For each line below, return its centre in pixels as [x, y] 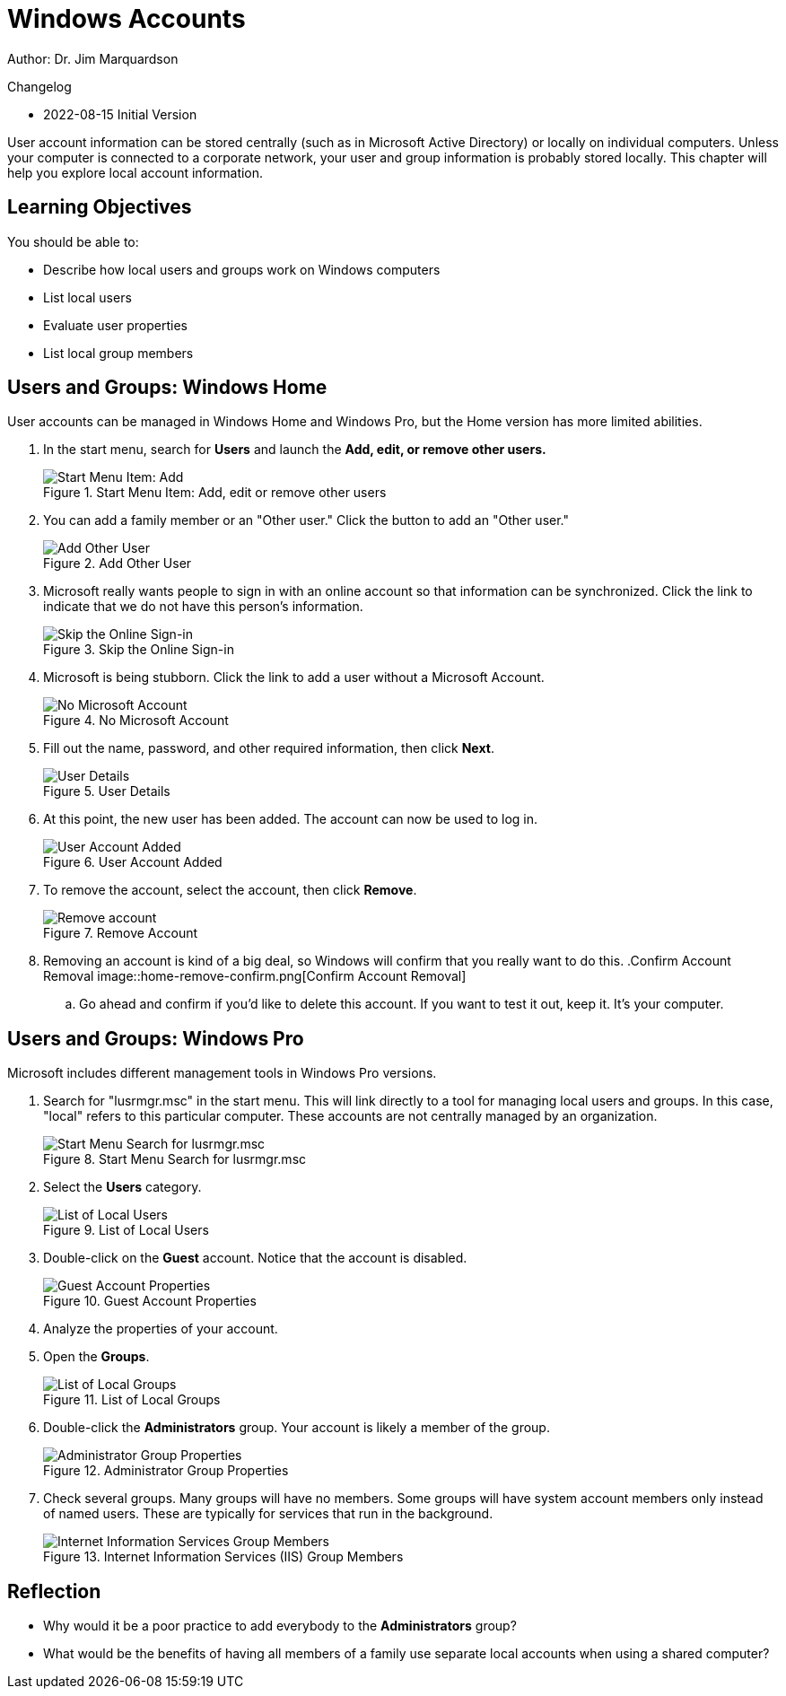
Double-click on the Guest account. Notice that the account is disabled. [255, 1258]
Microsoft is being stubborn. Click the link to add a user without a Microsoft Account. [294, 678]
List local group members [118, 353]
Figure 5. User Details [107, 791]
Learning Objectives [100, 207]
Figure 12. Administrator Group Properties [166, 1471]
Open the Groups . [96, 1357]
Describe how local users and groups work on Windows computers [242, 269]
